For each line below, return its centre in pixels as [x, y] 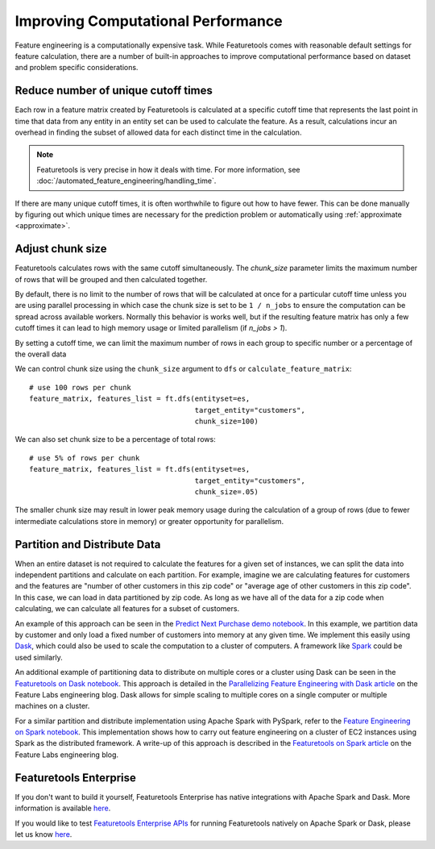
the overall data [41, 354]
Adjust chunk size [61, 249]
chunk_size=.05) [227, 491]
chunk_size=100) [227, 421]
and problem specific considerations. [77, 68]
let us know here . [43, 834]
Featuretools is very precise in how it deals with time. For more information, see [168, 169]
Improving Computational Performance [149, 21]
